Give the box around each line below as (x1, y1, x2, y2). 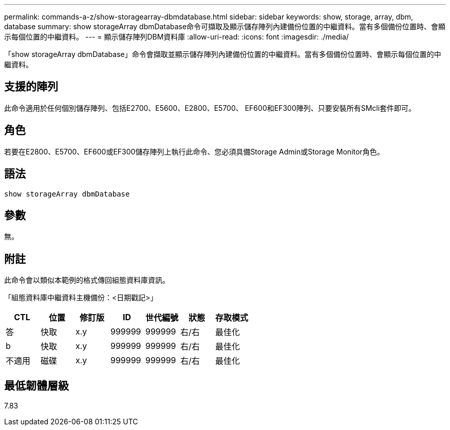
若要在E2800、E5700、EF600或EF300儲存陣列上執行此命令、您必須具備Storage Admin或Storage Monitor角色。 (4, 147, 384, 156)
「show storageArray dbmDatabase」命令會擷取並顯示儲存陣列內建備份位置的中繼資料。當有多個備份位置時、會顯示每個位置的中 (4, 50, 441, 58)
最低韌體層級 (4, 379, 69, 392)
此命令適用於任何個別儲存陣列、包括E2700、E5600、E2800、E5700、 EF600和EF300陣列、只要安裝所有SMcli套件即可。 (4, 103, 416, 112)
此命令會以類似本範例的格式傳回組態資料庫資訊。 (4, 276, 170, 285)
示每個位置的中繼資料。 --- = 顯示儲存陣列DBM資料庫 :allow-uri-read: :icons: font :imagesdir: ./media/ (4, 32, 349, 41)
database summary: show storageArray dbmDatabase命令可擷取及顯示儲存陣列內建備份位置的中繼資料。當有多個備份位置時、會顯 (4, 22, 446, 31)
